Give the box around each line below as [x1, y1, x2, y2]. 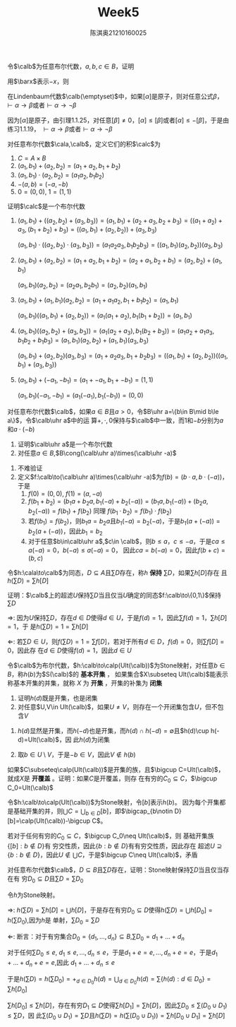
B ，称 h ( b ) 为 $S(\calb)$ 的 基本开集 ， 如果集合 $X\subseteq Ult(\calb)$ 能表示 [7, 670, 229, 678]
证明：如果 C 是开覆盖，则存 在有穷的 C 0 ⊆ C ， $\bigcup [58, 774, 217, 784]
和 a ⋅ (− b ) [7, 425, 35, 433]
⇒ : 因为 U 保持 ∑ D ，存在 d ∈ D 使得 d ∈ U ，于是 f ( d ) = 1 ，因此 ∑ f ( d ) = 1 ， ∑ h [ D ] [7, 613, 228, 622]
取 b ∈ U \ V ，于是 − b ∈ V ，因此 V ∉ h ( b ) [17, 750, 136, 759]
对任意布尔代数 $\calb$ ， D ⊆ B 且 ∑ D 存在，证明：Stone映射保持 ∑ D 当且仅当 [7, 866, 223, 874]
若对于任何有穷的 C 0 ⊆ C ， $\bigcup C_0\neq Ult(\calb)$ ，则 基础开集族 [7, 831, 214, 842]
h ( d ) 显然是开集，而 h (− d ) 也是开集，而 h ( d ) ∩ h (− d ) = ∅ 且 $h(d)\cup [17, 726, 209, 735]
